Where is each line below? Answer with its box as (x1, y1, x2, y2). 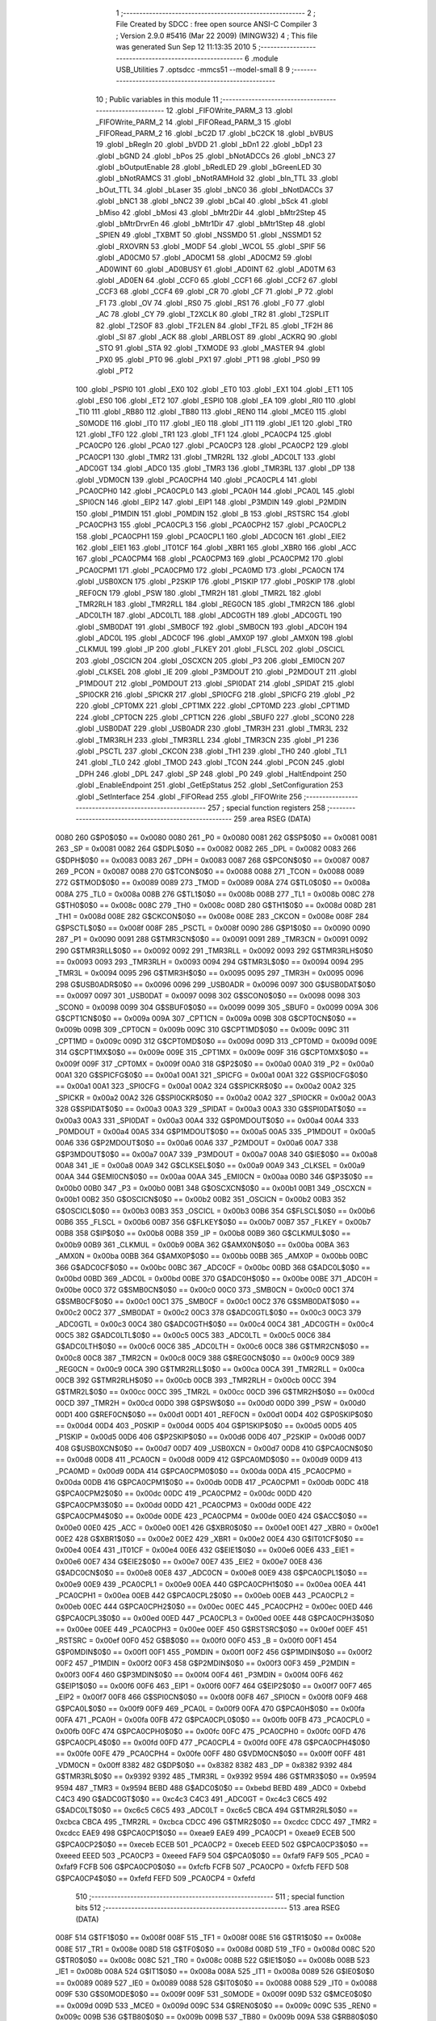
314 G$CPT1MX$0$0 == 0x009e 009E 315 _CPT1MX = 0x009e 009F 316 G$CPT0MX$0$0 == (55, 1048, 369, 1057)
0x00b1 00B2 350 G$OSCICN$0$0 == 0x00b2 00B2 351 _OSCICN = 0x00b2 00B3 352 (55, 1195, 346, 1205)
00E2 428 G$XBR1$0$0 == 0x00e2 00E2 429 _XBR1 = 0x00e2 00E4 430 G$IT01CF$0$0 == (55, 1534, 365, 1543)
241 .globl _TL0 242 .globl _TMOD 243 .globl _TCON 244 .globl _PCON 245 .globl (75, 757, 345, 767)
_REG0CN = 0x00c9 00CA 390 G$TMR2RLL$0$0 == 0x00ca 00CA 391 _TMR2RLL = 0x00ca (55, 1365, 365, 1374)
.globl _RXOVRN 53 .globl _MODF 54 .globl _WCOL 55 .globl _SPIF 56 (95, 241, 326, 251)
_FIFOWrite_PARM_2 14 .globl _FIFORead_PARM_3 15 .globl (95, 117, 291, 127)
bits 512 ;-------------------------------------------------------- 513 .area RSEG (75, 1903, 341, 1913)
